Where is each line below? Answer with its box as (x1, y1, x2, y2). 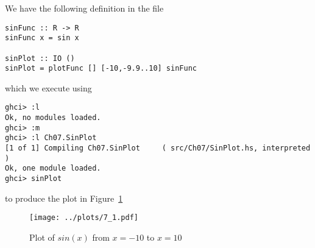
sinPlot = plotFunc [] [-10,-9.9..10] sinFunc (5, 64, 197, 73)
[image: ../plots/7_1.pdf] (29, 213, 138, 222)
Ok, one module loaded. (5, 164, 101, 173)
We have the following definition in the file (5, 2, 164, 14)
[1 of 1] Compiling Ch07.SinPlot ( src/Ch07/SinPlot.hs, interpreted (5, 144, 311, 153)
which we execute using (5, 81, 92, 94)
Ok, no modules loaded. (5, 113, 101, 122)
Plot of (29, 230, 55, 243)
